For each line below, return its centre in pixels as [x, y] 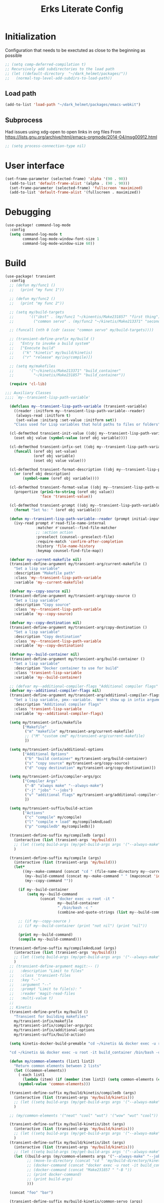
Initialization [31, 37]
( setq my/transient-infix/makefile [46, 722]
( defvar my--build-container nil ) [44, 654]
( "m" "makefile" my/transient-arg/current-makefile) [79, 732]
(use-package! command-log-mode [38, 225]
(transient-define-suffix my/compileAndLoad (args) [63, 948]
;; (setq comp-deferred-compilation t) [46, 64]
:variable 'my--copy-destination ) [49, 646]
